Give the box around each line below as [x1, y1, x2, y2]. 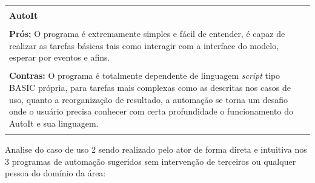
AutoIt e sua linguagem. [9, 116, 99, 129]
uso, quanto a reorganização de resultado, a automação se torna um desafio [9, 93, 288, 105]
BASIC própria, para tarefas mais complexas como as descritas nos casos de [9, 81, 291, 93]
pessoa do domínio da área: [5, 167, 106, 179]
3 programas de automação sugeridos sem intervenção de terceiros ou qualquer [5, 155, 296, 167]
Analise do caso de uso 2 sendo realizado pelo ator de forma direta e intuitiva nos [5, 143, 307, 156]
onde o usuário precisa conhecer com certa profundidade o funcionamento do [9, 105, 293, 118]
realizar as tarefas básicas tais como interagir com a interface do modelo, [9, 39, 279, 52]
